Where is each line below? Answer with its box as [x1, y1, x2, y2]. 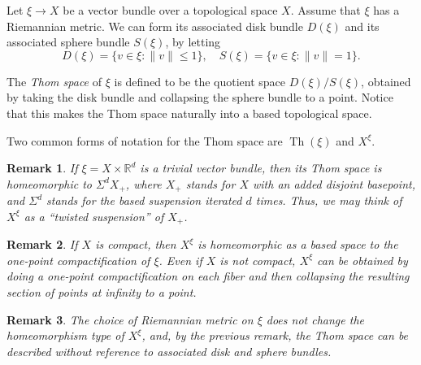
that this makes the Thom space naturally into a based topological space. [7, 104, 372, 121]
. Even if [158, 251, 202, 268]
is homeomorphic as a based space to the [197, 236, 398, 253]
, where [125, 175, 162, 192]
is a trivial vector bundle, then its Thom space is [140, 159, 382, 176]
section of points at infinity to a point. [7, 284, 197, 301]
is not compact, [219, 251, 296, 268]
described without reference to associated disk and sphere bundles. [7, 342, 332, 359]
